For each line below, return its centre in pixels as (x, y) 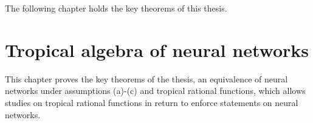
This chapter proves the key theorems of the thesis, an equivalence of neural (146, 78)
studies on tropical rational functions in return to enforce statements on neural (152, 102)
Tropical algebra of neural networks (157, 49)
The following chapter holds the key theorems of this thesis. (116, 8)
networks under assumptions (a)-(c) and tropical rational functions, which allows (155, 91)
